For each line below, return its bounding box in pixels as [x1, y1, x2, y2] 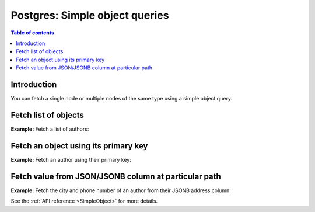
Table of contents [10, 29, 55, 36]
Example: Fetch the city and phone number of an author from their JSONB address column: [10, 187, 232, 194]
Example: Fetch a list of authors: [10, 126, 89, 133]
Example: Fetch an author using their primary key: [10, 156, 131, 163]
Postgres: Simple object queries [10, 9, 169, 22]
